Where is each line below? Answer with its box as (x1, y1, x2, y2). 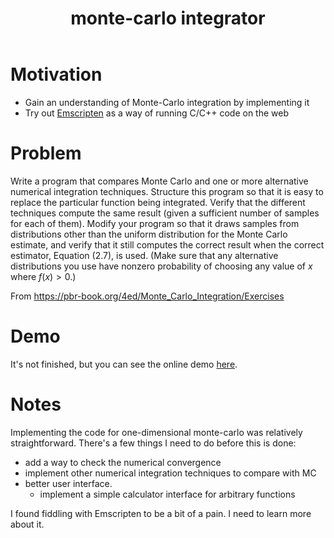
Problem (10, 142, 82, 165)
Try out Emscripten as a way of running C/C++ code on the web (24, 107, 290, 119)
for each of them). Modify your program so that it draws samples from (10, 217, 300, 229)
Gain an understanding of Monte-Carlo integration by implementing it (24, 96, 310, 108)
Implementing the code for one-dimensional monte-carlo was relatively (10, 426, 303, 438)
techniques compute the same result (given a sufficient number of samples (10, 207, 320, 219)
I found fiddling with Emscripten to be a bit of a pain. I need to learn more (10, 507, 312, 519)
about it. (10, 518, 45, 530)
